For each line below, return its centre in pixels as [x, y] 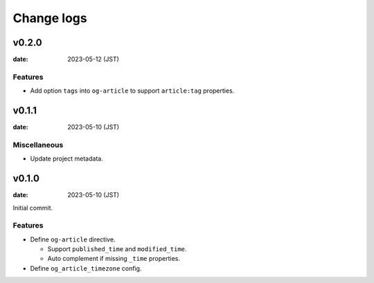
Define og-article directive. [73, 239]
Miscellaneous [38, 145]
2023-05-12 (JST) [93, 60]
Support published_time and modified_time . [117, 249]
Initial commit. [33, 208]
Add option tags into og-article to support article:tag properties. [132, 91]
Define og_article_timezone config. [86, 268]
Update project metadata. [66, 158]
